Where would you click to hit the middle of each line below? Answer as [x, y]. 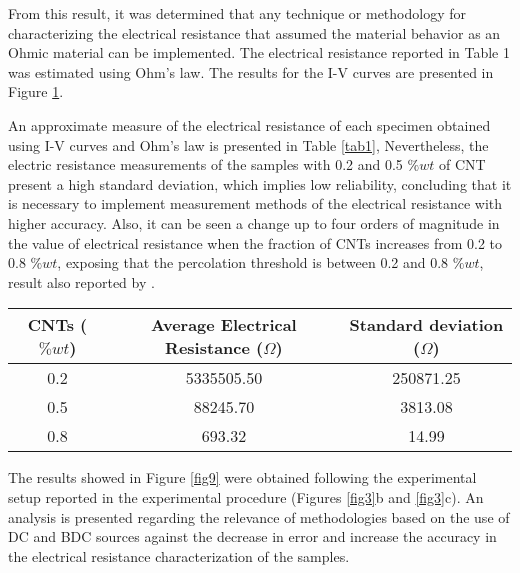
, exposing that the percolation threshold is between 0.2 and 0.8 [253, 262]
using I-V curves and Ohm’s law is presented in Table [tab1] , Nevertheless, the [248, 144]
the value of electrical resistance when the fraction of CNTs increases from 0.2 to [255, 242]
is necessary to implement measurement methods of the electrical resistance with [255, 203]
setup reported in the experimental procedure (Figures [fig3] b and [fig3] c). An [246, 496]
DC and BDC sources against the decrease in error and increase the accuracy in [252, 536]
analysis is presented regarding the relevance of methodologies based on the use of [259, 516]
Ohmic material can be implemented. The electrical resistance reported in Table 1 [259, 52]
